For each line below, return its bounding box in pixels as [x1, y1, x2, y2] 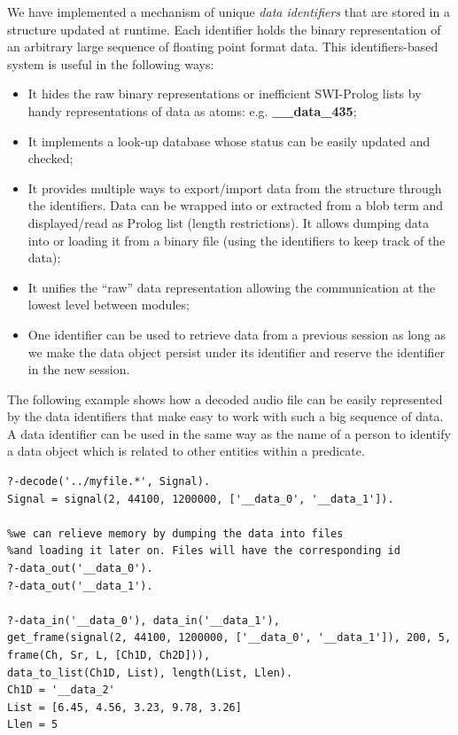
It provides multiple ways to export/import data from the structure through [27, 178, 442, 197]
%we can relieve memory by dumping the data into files [7, 527, 344, 540]
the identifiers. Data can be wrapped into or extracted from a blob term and [27, 196, 444, 215]
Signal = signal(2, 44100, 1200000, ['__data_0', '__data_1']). [7, 492, 394, 505]
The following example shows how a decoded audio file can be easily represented [7, 389, 443, 408]
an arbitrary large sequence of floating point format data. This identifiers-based [7, 37, 439, 56]
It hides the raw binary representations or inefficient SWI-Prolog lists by [27, 84, 422, 103]
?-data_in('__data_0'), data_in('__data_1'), [7, 614, 280, 627]
